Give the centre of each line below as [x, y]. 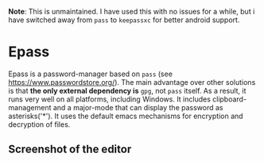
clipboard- [229, 99]
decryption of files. [39, 124]
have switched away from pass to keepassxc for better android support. [124, 20]
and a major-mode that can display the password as [138, 107]
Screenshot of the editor [70, 149]
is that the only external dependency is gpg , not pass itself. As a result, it [127, 90]
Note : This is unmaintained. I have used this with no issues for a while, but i [132, 11]
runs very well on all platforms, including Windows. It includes [109, 99]
